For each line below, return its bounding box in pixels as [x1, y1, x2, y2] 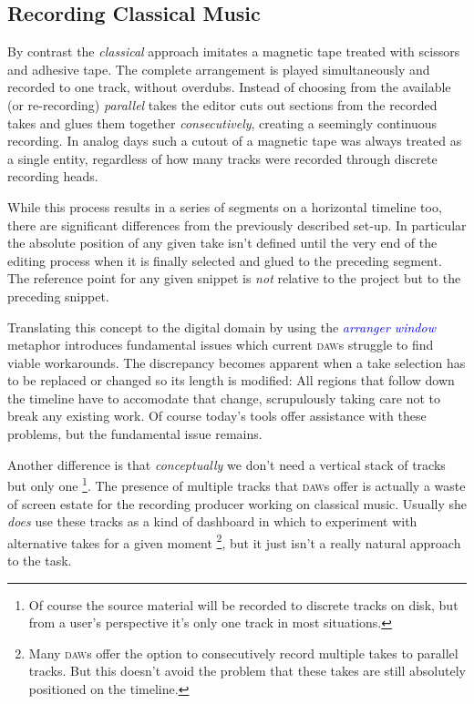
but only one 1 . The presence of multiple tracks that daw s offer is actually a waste [7, 474, 466, 495]
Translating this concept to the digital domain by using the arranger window [7, 317, 436, 336]
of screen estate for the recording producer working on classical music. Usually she [7, 494, 467, 513]
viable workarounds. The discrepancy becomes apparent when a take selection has [7, 352, 466, 372]
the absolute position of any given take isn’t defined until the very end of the [7, 233, 438, 252]
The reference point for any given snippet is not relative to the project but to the [7, 269, 461, 288]
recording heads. [7, 167, 98, 186]
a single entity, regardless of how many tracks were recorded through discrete [7, 148, 438, 168]
